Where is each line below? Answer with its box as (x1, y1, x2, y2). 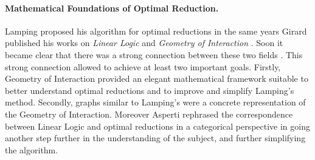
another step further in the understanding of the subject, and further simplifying (5, 132, 306, 144)
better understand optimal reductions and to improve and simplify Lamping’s (5, 84, 294, 96)
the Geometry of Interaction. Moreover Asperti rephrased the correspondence (5, 107, 293, 120)
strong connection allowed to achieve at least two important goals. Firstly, (5, 60, 281, 73)
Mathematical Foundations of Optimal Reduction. (5, 1, 219, 14)
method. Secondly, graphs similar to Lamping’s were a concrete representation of (5, 96, 306, 108)
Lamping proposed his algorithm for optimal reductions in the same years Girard (5, 24, 307, 37)
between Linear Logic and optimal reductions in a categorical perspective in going (5, 119, 310, 132)
